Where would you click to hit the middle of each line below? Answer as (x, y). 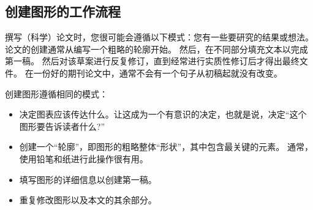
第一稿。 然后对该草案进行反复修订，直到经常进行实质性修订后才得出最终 (152, 61)
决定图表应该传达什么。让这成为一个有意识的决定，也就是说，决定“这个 (163, 114)
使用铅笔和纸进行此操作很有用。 (84, 158)
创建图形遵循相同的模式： (56, 93)
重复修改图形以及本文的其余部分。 (88, 200)
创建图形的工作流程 (63, 11)
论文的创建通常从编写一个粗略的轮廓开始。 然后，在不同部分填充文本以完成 (156, 49)
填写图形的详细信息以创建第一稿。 (88, 179)
